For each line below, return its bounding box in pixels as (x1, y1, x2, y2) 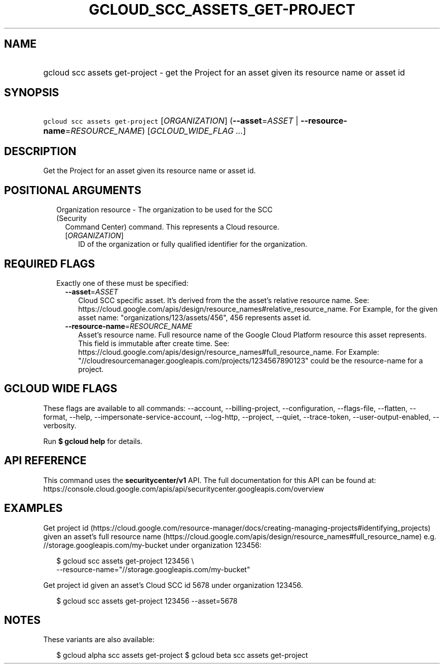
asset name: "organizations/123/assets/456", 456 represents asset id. (78, 313, 311, 322)
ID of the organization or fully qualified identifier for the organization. (78, 240, 308, 249)
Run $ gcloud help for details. (43, 436, 143, 446)
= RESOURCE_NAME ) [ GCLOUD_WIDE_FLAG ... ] (65, 126, 246, 136)
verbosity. (43, 421, 77, 430)
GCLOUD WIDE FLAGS (4, 382, 118, 395)
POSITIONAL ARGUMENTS (4, 183, 141, 197)
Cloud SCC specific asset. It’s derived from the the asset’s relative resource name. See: (78, 295, 369, 305)
